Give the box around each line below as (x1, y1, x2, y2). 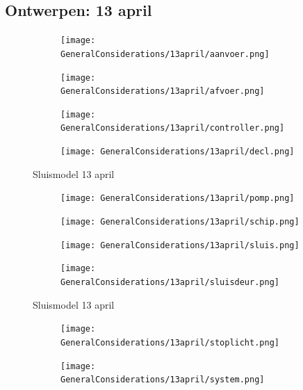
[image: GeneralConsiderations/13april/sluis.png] (60, 240, 300, 250)
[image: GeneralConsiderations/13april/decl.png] (60, 147, 295, 157)
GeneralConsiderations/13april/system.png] (60, 375, 265, 385)
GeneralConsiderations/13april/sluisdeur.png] (60, 277, 279, 288)
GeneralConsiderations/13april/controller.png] (60, 123, 285, 133)
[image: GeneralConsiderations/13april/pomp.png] (60, 193, 295, 204)
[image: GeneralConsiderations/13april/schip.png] (60, 217, 300, 227)
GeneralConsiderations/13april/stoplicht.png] (60, 337, 279, 348)
